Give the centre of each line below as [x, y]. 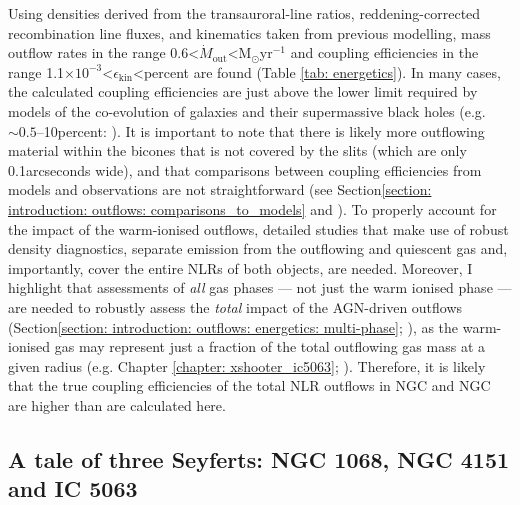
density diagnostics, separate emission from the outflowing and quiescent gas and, [258, 248]
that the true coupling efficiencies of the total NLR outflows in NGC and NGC [249, 385]
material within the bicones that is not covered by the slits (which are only [237, 150]
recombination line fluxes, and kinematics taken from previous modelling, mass [249, 32]
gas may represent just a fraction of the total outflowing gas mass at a [270, 346]
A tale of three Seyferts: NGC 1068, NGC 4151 [259, 458]
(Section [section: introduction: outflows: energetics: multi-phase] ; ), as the [233, 326]
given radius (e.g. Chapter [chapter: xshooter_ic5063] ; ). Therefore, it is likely [247, 365]
